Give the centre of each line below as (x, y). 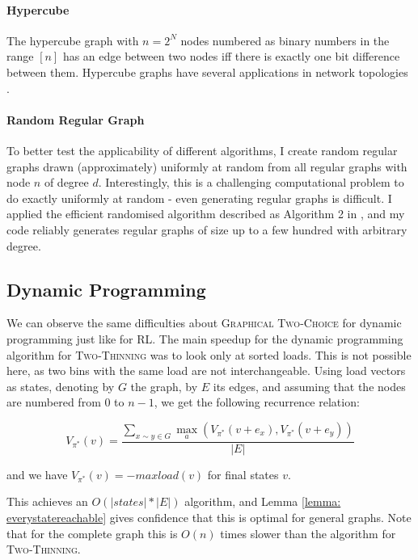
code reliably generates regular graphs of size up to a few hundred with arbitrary (207, 229)
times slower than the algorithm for (308, 533)
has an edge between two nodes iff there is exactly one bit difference (231, 56)
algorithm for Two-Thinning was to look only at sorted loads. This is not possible (209, 354)
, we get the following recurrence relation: (257, 402)
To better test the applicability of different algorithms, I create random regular (202, 150)
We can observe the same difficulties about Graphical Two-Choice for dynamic (204, 323)
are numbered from (54, 402)
